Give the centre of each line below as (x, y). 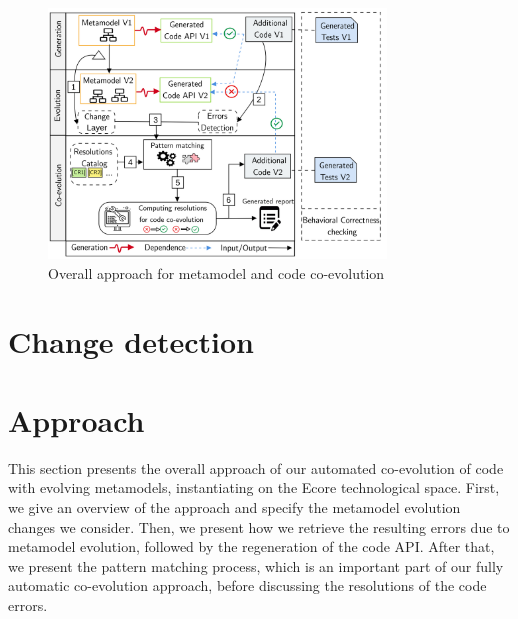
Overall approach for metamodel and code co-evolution (216, 272)
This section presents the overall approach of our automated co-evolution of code (256, 467)
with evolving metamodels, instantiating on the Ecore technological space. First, (254, 487)
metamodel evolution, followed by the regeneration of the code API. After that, (251, 546)
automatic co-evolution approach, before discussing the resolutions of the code (247, 585)
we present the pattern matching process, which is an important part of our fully (256, 565)
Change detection (131, 341)
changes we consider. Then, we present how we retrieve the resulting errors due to (259, 526)
